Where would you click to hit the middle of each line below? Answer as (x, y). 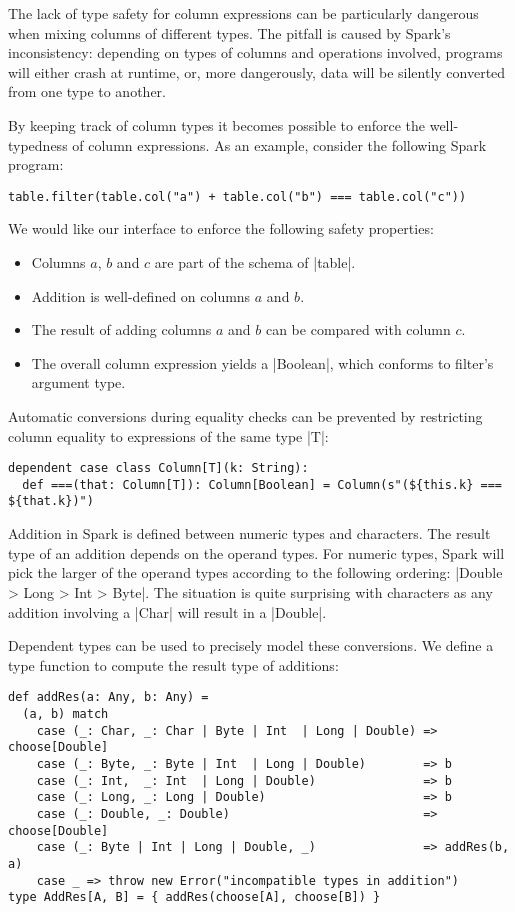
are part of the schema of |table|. (255, 262)
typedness (38, 144)
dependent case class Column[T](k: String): (158, 468)
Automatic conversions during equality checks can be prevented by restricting (245, 415)
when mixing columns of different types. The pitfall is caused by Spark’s (229, 32)
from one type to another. (87, 91)
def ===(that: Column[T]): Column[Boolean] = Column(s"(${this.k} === (262, 484)
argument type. (78, 382)
